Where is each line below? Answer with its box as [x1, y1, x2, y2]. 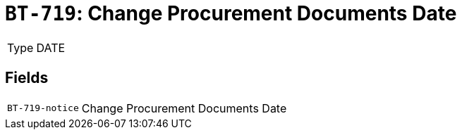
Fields [5, 69, 49, 87]
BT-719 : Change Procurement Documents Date [5, 1, 457, 25]
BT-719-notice [7, 103, 79, 114]
